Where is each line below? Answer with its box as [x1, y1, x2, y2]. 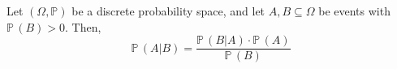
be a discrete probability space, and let [71, 2, 265, 19]
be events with [318, 2, 391, 19]
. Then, [65, 18, 101, 35]
